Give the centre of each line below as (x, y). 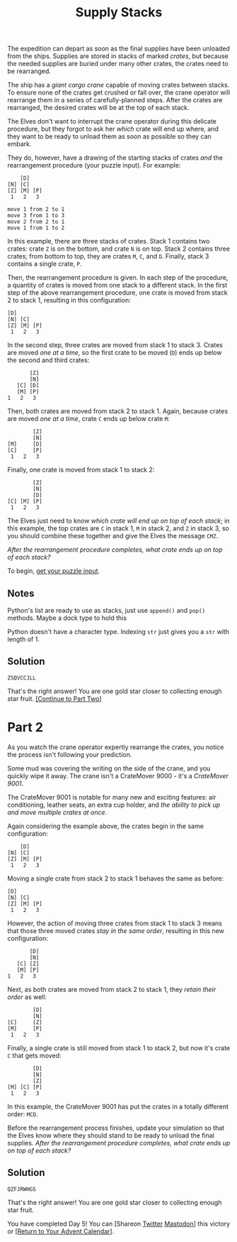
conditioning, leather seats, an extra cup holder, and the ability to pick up (114, 805)
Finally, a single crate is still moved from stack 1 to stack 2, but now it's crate (119, 1047)
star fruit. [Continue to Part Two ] (54, 698)
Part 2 (25, 727)
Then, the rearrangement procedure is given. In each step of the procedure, (118, 278)
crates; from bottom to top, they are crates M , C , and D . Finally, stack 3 (108, 256)
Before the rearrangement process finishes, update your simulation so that (116, 1128)
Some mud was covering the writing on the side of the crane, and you (109, 768)
